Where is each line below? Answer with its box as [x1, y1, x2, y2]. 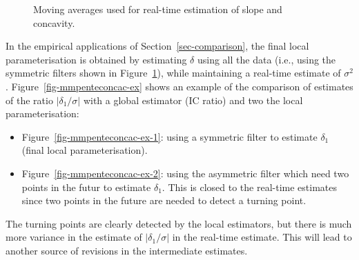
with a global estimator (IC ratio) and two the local [83, 92, 303, 107]
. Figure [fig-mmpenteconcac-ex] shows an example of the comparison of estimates [6, 79, 353, 93]
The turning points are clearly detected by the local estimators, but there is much [6, 216, 352, 230]
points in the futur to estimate [21, 179, 151, 194]
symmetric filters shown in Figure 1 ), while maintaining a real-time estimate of [6, 66, 341, 80]
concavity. [33, 15, 75, 30]
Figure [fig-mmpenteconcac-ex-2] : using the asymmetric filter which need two [21, 166, 349, 180]
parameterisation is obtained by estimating [6, 52, 187, 66]
